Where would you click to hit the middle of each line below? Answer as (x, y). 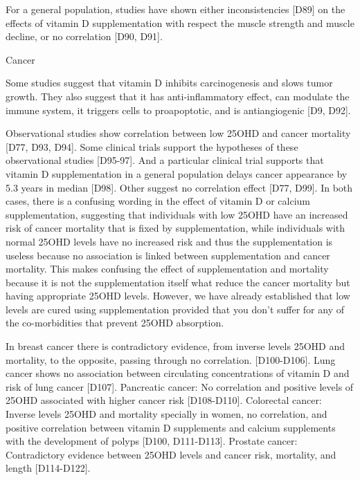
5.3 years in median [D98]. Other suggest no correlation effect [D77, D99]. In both (179, 187)
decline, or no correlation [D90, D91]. (84, 36)
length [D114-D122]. (48, 468)
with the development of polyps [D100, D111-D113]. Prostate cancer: (152, 441)
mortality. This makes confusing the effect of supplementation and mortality (167, 269)
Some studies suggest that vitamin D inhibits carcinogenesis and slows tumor (169, 83)
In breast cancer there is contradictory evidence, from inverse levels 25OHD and (175, 346)
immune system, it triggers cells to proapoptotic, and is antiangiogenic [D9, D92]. (178, 110)
